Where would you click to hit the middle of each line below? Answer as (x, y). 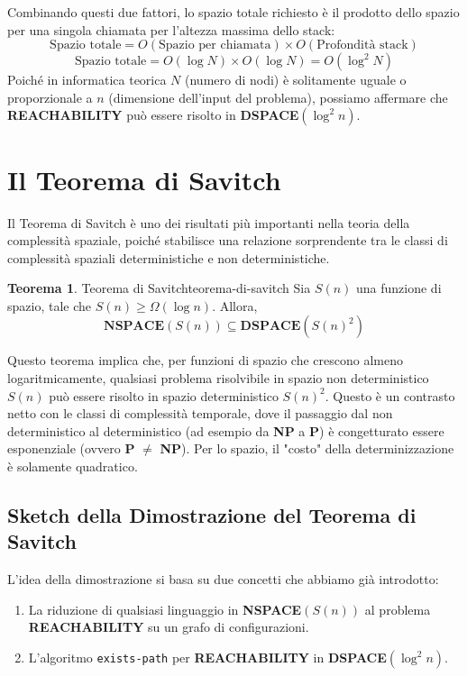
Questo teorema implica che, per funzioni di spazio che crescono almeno (205, 360)
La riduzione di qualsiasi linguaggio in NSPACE (165, 609)
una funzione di (399, 288)
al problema (398, 609)
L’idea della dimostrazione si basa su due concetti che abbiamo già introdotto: (223, 579)
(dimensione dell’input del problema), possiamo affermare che (278, 97)
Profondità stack (362, 46)
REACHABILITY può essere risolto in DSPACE (153, 115)
